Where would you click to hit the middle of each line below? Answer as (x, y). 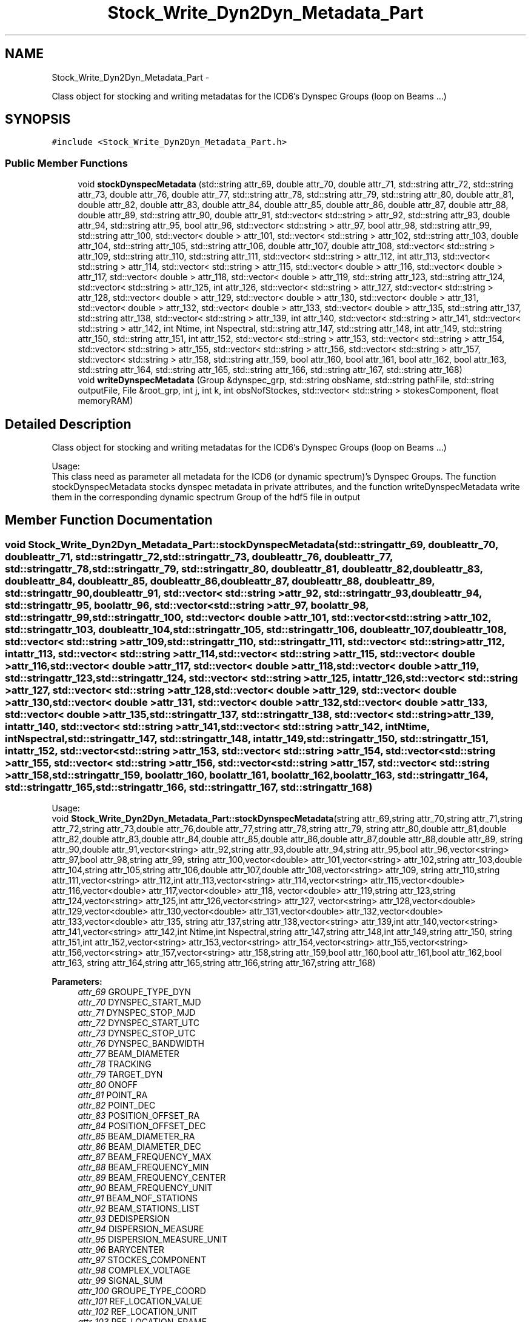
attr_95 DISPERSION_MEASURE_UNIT (153, 1240)
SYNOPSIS (38, 119)
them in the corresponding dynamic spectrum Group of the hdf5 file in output (206, 497)
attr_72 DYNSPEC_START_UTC (139, 1023)
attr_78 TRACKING (115, 1064)
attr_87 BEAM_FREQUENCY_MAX (145, 1157)
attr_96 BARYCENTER (121, 1250)
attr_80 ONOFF (108, 1085)
